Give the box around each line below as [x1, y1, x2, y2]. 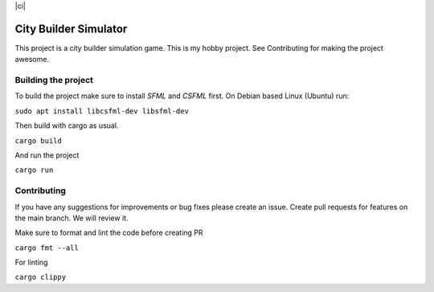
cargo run [14, 166, 54, 175]
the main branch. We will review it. [14, 213, 129, 223]
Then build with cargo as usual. [14, 121, 119, 130]
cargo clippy [14, 273, 67, 282]
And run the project [14, 150, 80, 160]
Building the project [14, 75, 94, 86]
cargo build [14, 136, 62, 145]
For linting [14, 257, 48, 267]
